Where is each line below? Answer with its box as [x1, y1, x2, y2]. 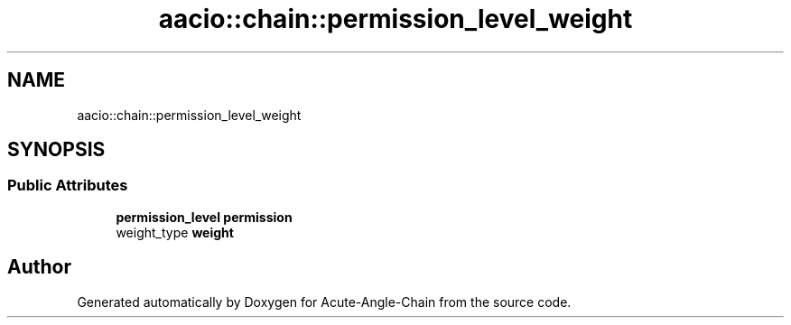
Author [7, 255, 71, 279]
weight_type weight [116, 224, 234, 240]
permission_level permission [116, 209, 293, 225]
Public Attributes [7, 176, 128, 195]
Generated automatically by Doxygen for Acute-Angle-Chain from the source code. [77, 293, 572, 310]
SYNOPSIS [7, 138, 106, 162]
